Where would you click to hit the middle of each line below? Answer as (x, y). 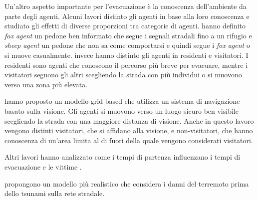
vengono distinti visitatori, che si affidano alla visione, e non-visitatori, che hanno (129, 130)
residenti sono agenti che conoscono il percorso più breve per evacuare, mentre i (126, 65)
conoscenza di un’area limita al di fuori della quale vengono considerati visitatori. (129, 140)
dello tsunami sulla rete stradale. (55, 193)
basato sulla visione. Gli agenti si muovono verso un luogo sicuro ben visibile (122, 110)
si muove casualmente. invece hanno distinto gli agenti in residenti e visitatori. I (127, 55)
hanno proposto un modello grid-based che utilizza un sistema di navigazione (122, 101)
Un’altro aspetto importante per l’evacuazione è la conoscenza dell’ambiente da (126, 6)
